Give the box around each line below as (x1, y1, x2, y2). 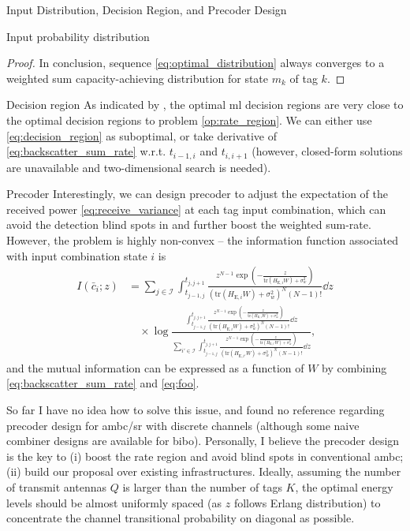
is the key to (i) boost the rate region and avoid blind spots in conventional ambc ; (6, 447, 404, 464)
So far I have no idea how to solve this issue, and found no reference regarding (6, 402, 385, 418)
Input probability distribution (6, 28, 150, 44)
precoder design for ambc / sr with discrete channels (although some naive (6, 417, 360, 433)
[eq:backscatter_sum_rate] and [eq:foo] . (6, 375, 199, 391)
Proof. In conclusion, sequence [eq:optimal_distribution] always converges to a (6, 54, 385, 71)
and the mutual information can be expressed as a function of (6, 359, 304, 376)
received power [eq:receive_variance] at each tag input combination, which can (6, 200, 386, 217)
